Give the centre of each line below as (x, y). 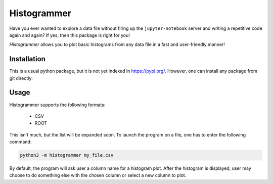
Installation (27, 59)
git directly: (21, 78)
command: (20, 142)
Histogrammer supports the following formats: (57, 105)
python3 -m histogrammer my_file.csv (67, 155)
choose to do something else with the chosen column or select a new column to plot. (98, 175)
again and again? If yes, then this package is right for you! (70, 35)
